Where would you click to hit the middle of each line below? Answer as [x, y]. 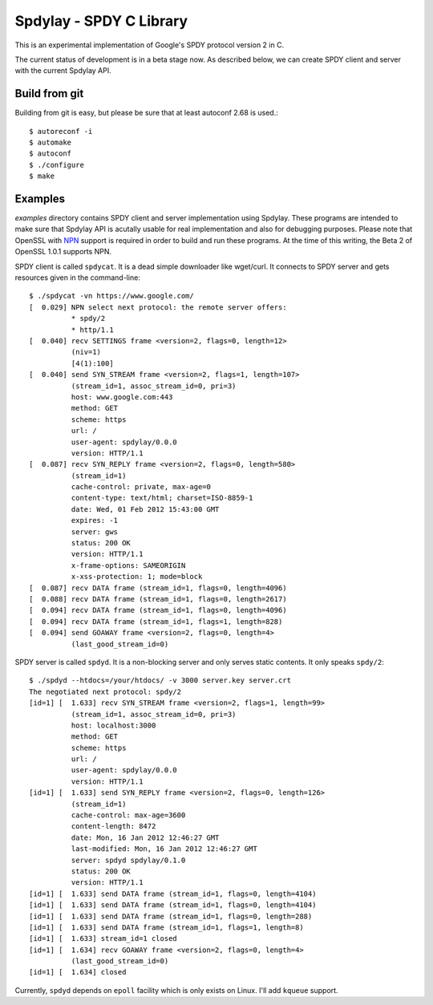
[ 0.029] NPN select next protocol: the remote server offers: [158, 307]
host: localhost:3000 [113, 725]
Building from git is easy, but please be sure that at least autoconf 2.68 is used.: [146, 113]
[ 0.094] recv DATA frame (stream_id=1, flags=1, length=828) [156, 621]
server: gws [95, 532]
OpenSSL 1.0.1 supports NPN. [63, 252]
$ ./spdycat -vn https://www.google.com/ [111, 296]
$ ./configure [57, 165]
